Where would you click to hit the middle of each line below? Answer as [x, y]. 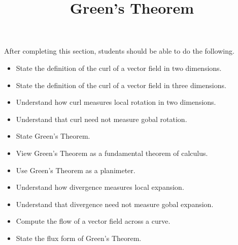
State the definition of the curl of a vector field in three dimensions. [121, 85]
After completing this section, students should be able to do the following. [119, 51]
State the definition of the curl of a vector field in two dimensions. [119, 68]
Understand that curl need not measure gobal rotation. [101, 119]
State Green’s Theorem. [53, 136]
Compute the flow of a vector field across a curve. [93, 221]
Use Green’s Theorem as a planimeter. [76, 170]
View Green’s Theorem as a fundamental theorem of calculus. [112, 153]
